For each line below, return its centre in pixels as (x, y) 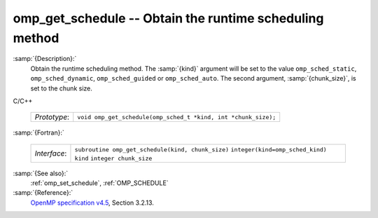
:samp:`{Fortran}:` (38, 132)
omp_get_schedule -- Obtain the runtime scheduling (168, 18)
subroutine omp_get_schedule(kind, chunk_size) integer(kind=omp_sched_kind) (201, 150)
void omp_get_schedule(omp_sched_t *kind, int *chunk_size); (177, 117)
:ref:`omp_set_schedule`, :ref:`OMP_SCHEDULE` (99, 183)
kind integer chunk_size (113, 158)
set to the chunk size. (61, 88)
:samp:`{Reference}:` (43, 193)
